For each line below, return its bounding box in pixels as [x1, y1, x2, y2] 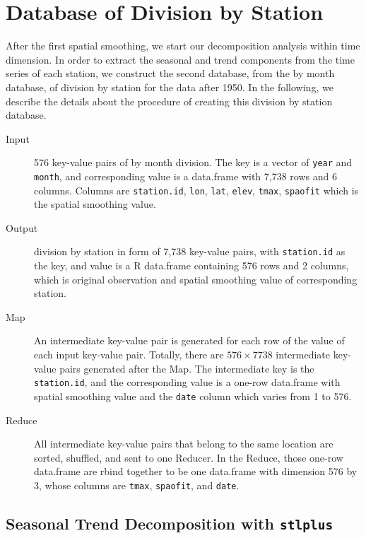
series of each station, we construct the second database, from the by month [6, 66, 335, 81]
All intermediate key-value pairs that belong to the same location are [34, 436, 333, 451]
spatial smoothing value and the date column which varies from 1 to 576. [34, 388, 352, 403]
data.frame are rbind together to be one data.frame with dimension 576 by [34, 464, 358, 479]
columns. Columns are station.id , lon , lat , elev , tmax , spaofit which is [34, 182, 359, 197]
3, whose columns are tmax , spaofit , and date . [34, 477, 240, 492]
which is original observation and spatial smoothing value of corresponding [34, 271, 358, 286]
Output [6, 220, 38, 235]
